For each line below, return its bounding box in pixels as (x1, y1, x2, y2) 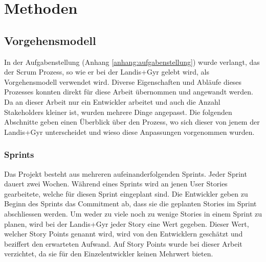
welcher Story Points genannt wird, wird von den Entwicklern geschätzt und (4, 228, 243, 239)
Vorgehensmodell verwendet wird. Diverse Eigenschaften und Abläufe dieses (4, 76, 242, 87)
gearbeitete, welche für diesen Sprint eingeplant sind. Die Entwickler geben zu (4, 188, 248, 199)
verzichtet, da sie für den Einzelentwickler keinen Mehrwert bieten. (4, 248, 213, 259)
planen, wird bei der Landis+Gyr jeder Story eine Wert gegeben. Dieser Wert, (4, 218, 249, 229)
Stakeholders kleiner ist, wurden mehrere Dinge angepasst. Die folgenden (4, 106, 232, 117)
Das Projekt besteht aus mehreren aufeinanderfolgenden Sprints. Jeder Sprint (4, 168, 247, 179)
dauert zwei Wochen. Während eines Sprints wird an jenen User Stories (4, 178, 228, 189)
